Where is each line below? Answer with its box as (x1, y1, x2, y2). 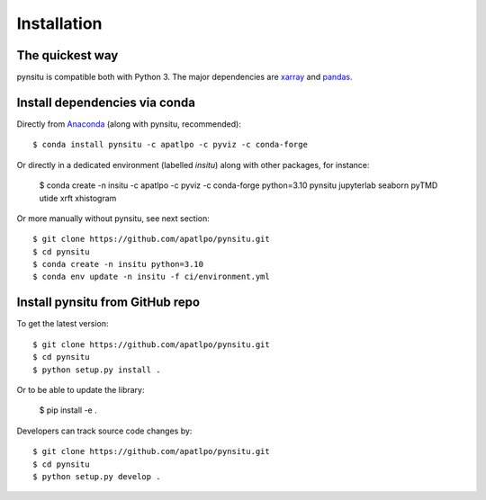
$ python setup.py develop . (32, 471, 161, 481)
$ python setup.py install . (32, 364, 161, 375)
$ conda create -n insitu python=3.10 (32, 259, 204, 270)
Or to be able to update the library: (16, 384, 145, 395)
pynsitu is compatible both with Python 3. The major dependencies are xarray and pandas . (16, 72, 353, 83)
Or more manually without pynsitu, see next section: (16, 212, 211, 224)
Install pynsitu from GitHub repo (16, 295, 201, 310)
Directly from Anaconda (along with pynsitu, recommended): (16, 118, 242, 129)
